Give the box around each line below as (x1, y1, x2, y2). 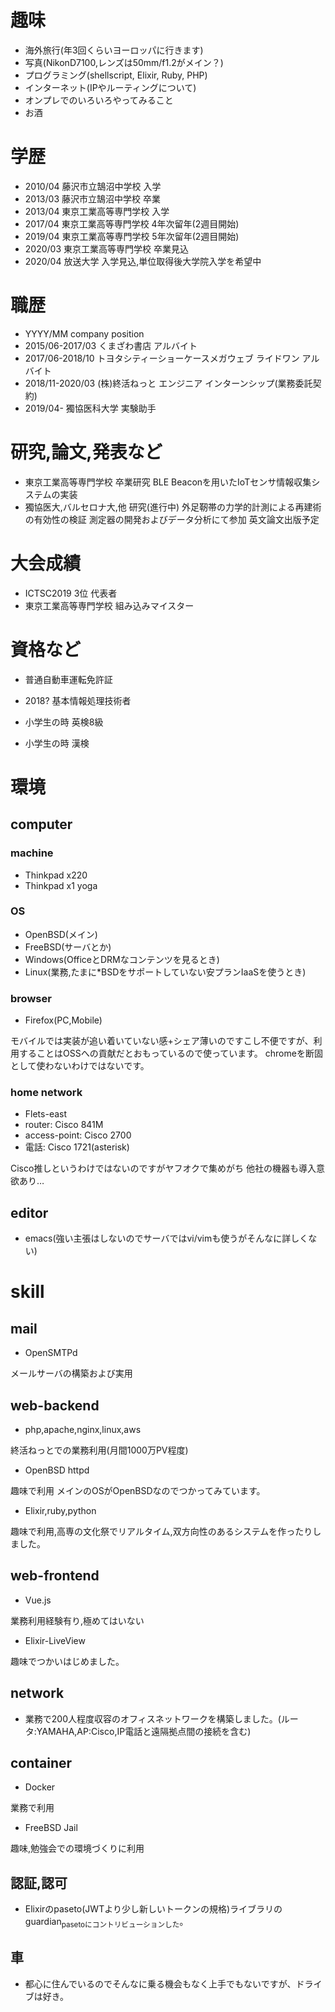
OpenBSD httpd (24, 1464, 90, 1476)
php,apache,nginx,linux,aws (24, 1424, 142, 1436)
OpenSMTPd (24, 1347, 78, 1359)
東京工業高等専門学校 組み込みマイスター (24, 599, 195, 611)
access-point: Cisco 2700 (24, 1129, 132, 1141)
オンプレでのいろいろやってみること (24, 94, 174, 106)
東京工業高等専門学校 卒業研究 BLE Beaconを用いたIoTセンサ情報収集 (24, 476, 312, 488)
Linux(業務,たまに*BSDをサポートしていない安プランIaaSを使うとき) (24, 966, 307, 978)
